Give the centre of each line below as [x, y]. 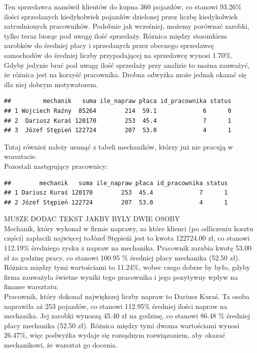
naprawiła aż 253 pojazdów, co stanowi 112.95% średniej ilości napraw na [116, 306]
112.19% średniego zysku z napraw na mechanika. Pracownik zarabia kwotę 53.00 [128, 248]
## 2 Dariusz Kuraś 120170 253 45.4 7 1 [118, 121]
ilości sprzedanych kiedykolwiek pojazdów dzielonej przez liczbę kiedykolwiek [121, 16]
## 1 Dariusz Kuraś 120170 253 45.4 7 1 [116, 193]
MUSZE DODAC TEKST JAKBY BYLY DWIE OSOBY [92, 219]
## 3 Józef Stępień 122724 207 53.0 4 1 [118, 130]
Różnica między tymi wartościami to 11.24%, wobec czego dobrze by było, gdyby [127, 267]
